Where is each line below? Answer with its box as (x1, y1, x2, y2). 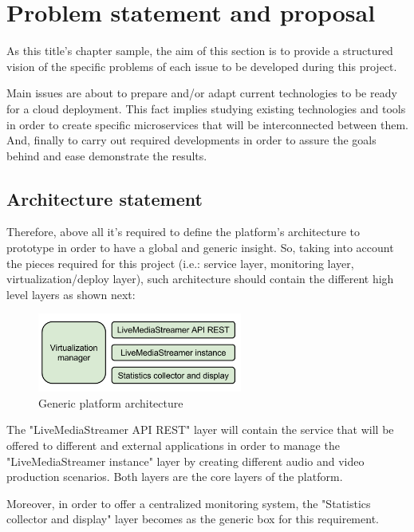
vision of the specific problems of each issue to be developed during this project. (6, 57, 397, 74)
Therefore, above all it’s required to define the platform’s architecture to (6, 223, 360, 240)
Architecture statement (6, 186, 203, 211)
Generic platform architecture (38, 394, 183, 411)
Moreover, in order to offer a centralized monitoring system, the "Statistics (6, 495, 371, 511)
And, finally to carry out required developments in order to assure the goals (6, 132, 377, 148)
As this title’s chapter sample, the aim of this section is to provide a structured (6, 42, 393, 59)
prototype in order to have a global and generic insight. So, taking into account (6, 239, 394, 256)
